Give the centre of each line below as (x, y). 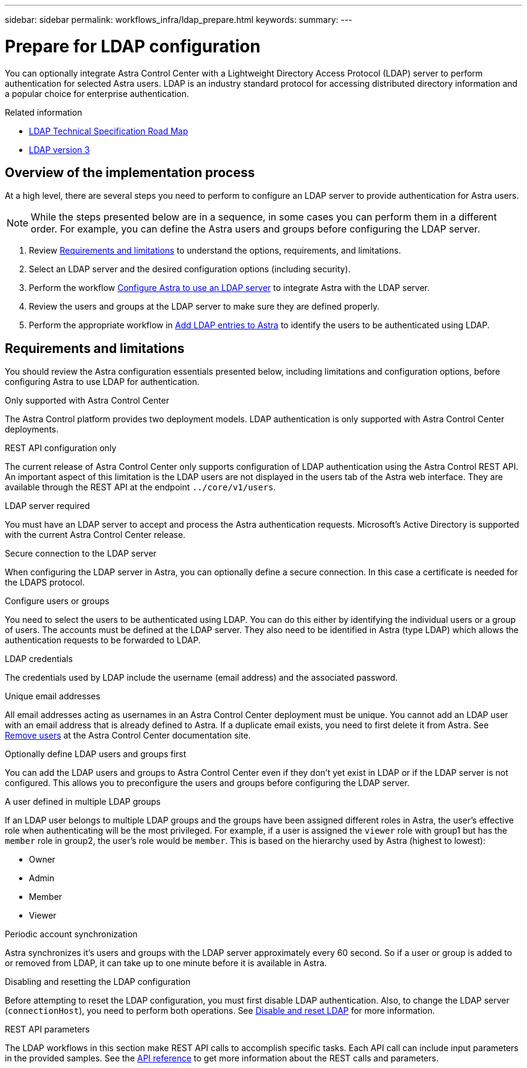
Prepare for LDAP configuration (133, 46)
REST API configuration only (61, 448)
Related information (44, 112)
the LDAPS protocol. (45, 582)
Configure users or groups (57, 601)
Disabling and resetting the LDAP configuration (98, 982)
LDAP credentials (39, 659)
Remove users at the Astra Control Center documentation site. (128, 735)
